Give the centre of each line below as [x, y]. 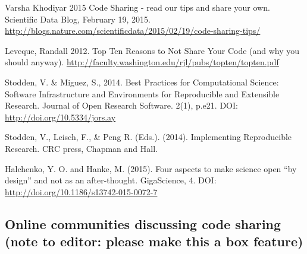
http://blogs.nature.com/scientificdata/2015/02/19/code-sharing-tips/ [133, 31]
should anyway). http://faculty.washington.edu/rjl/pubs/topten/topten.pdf [142, 62]
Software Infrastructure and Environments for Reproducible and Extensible [142, 93]
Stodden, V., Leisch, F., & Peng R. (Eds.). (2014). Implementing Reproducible [148, 137]
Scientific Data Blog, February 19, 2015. [78, 19]
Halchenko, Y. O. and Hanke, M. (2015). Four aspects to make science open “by [151, 168]
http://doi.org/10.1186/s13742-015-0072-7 [81, 191]
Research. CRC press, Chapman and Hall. [81, 148]
